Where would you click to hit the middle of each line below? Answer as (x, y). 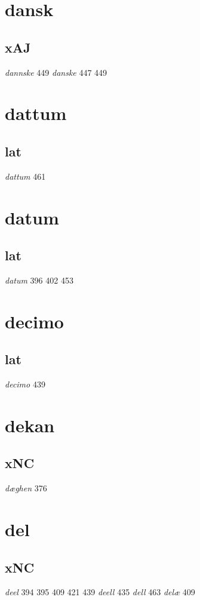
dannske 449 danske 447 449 (56, 72)
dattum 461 (25, 176)
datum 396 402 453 (39, 280)
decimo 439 (25, 384)
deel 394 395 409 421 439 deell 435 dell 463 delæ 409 (100, 592)
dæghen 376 (26, 488)
